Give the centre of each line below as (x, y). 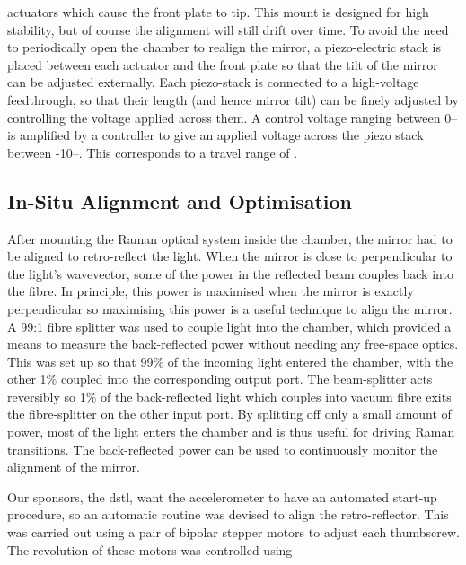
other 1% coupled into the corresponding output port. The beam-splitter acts (220, 379)
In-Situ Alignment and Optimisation (180, 200)
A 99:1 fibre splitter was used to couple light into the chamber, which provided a (229, 326)
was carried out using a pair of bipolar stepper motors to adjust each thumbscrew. (233, 532)
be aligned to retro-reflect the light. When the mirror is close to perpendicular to (230, 256)
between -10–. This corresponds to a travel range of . (153, 152)
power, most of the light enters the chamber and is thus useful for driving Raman (231, 432)
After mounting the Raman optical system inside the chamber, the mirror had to (230, 238)
